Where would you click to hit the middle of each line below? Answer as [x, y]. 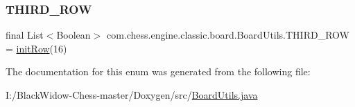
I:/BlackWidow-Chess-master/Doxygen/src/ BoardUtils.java [132, 95]
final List [25, 35]
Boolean [73, 35]
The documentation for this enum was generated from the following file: [158, 71]
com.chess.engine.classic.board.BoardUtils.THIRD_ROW [228, 35]
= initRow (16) [36, 48]
